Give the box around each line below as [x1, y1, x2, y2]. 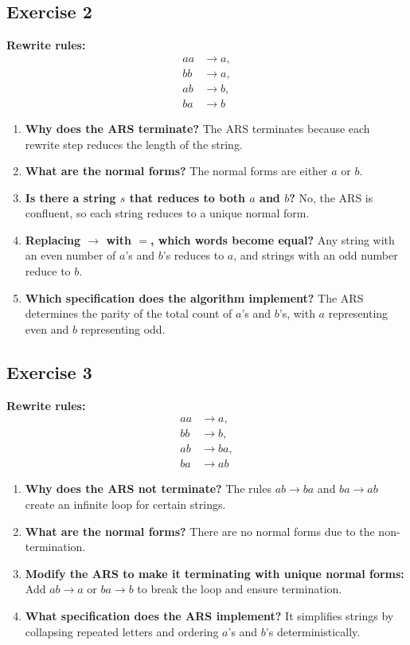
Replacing [25, 231, 81, 248]
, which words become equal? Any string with [150, 231, 395, 248]
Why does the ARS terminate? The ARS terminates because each [25, 119, 370, 136]
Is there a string [25, 189, 116, 205]
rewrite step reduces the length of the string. [25, 135, 243, 152]
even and [25, 320, 69, 337]
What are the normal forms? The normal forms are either [25, 162, 328, 179]
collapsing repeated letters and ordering [25, 623, 219, 639]
